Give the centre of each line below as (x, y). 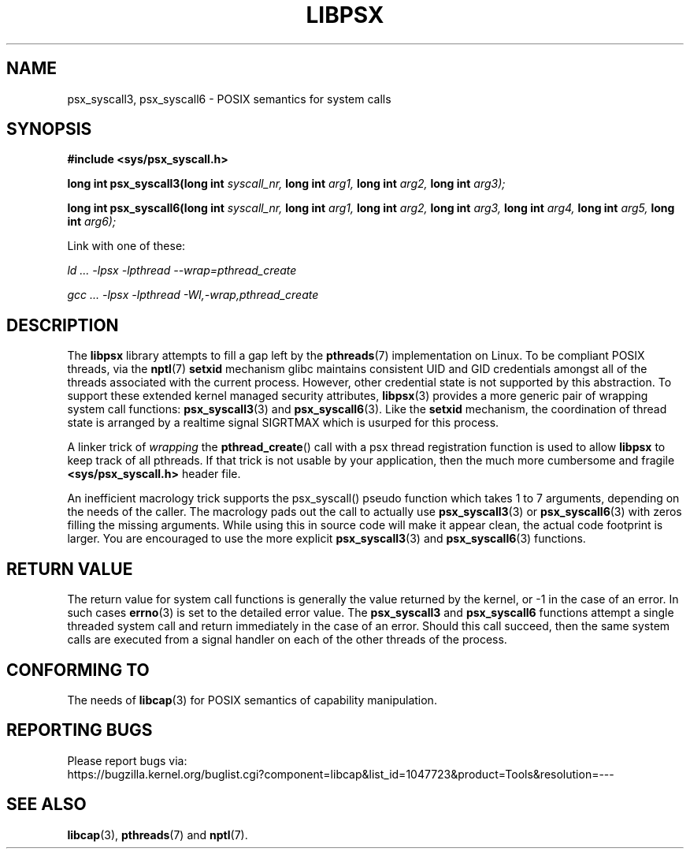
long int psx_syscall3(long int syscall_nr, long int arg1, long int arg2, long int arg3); (286, 184)
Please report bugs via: (127, 760)
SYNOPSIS (49, 129)
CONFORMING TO (78, 670)
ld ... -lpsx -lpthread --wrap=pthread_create (182, 271)
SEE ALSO (46, 805)
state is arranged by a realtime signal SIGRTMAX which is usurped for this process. (283, 423)
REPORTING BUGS (80, 730)
